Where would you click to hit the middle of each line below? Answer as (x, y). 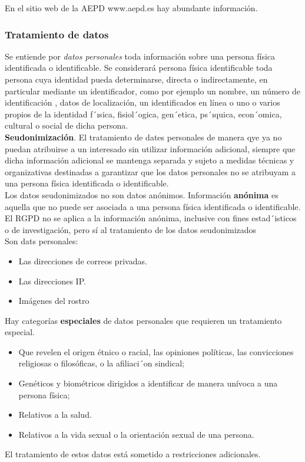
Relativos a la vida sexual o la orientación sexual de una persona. (136, 434)
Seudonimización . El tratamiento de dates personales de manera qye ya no (143, 137)
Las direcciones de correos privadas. (83, 261)
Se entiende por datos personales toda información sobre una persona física (140, 56)
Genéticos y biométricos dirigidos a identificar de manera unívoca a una (148, 383)
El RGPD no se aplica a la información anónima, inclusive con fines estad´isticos (151, 218)
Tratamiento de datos (57, 34)
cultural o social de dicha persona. (67, 125)
